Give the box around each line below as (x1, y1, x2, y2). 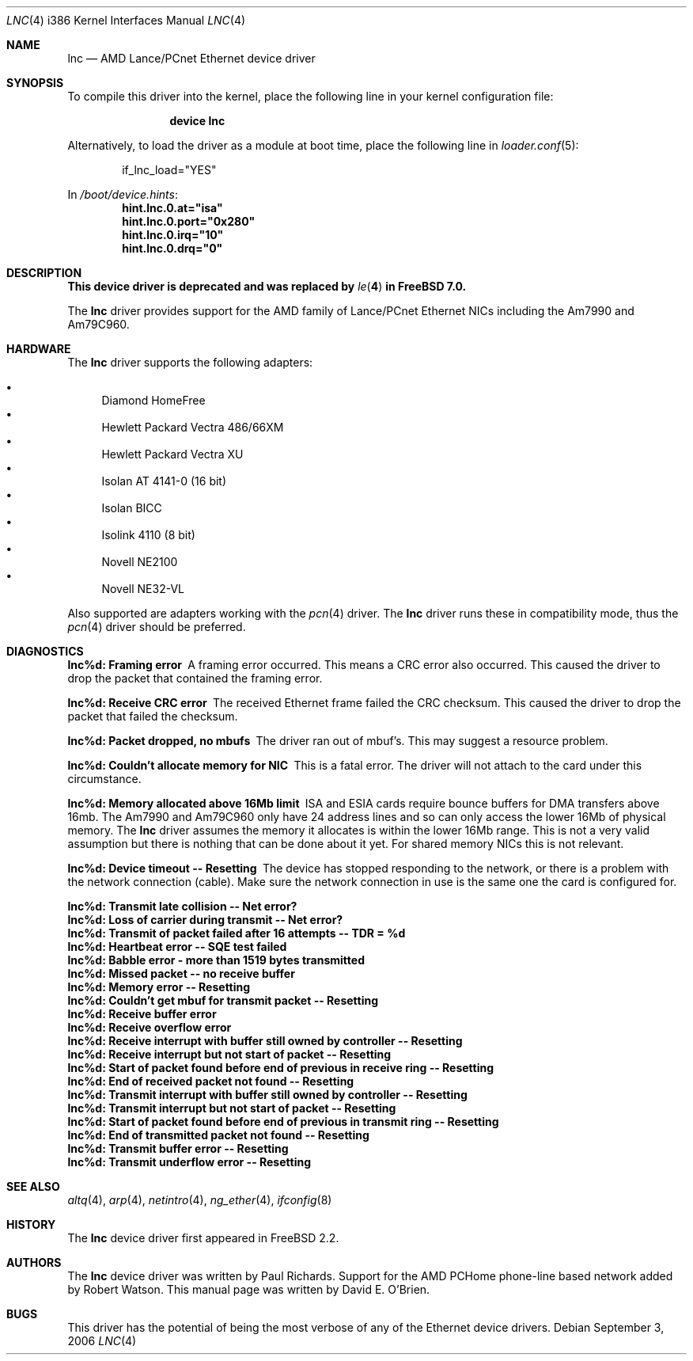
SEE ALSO (6, 1180, 60, 1193)
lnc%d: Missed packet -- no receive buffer (67, 967, 295, 980)
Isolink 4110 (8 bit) (101, 528, 195, 542)
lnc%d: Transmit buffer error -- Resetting (67, 1142, 289, 1155)
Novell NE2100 (101, 555, 178, 568)
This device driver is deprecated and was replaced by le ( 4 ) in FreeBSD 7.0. (67, 279, 467, 293)
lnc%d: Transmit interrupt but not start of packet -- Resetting (67, 1101, 396, 1115)
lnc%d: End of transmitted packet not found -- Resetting (67, 1128, 369, 1142)
